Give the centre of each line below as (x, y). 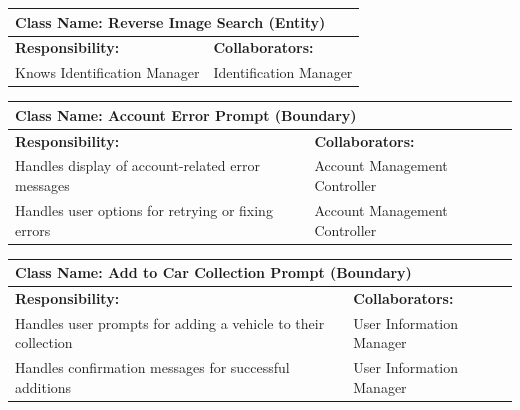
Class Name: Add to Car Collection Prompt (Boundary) (213, 272)
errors (33, 229)
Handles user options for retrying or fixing (144, 209)
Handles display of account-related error (137, 165)
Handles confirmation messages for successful (152, 367)
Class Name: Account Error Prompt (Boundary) (186, 114)
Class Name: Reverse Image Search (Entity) (170, 21)
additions (43, 386)
